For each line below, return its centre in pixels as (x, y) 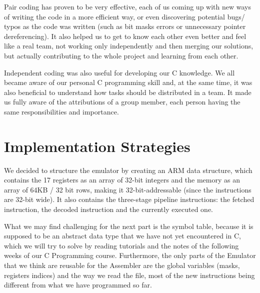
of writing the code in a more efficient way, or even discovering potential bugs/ (124, 16)
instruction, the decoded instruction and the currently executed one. (109, 209)
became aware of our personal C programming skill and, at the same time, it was (128, 82)
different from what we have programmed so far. (78, 285)
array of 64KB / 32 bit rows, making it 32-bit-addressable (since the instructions (128, 189)
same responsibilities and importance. (61, 111)
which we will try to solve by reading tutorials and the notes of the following (121, 245)
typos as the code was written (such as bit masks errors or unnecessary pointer (125, 26)
